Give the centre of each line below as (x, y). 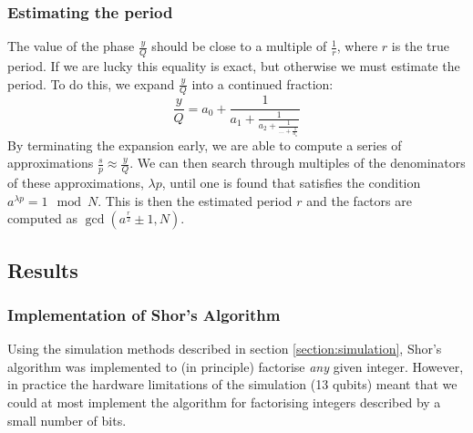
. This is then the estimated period (195, 200)
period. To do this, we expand (91, 83)
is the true (420, 46)
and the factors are (359, 200)
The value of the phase (71, 46)
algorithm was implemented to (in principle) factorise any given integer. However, (236, 366)
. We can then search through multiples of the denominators (298, 163)
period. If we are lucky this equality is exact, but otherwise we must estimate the (234, 66)
